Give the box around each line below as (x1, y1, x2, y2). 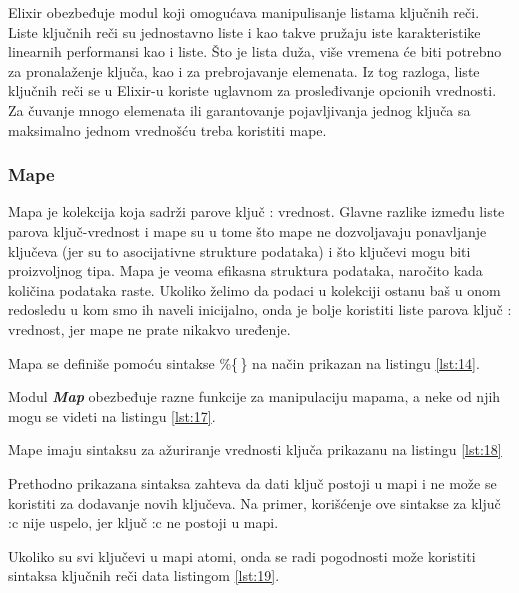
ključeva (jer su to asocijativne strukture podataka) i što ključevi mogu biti (8, 240, 471, 261)
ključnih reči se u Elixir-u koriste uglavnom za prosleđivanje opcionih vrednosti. (8, 80, 497, 101)
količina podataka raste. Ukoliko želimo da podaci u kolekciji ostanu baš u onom (8, 279, 501, 300)
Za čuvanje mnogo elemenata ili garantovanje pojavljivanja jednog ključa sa (8, 99, 471, 120)
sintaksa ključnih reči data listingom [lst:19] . (8, 565, 280, 586)
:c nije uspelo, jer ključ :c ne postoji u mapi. (8, 512, 279, 533)
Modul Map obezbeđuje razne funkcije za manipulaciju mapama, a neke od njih (8, 386, 501, 407)
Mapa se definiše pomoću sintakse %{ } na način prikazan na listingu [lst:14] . (8, 352, 480, 373)
